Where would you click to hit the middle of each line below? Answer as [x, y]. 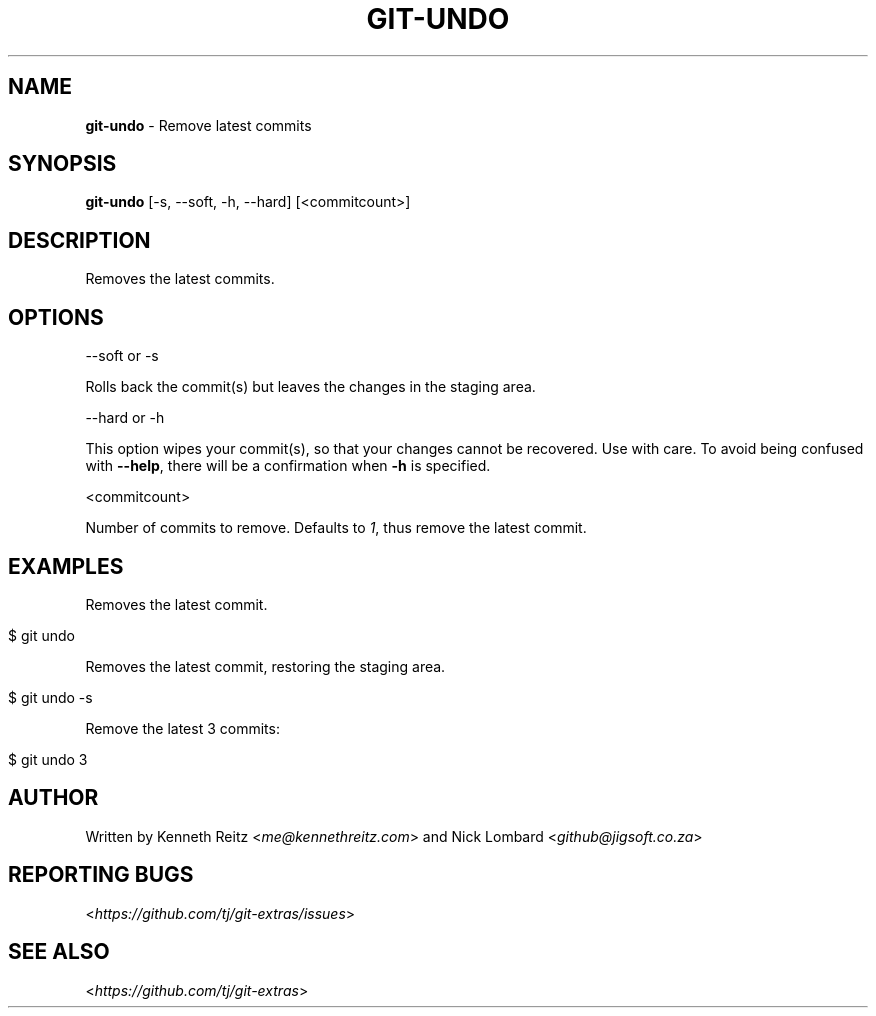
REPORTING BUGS [101, 875]
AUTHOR [53, 798]
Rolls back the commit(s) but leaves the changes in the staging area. [310, 387]
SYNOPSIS [62, 164]
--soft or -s [122, 356]
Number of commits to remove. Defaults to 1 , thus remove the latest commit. [336, 528]
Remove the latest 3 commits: [182, 728]
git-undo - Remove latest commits [198, 125]
